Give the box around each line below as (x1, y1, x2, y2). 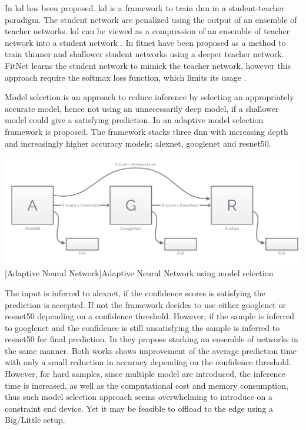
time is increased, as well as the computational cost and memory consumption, (5, 379, 288, 391)
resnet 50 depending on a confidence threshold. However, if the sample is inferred (5, 310, 295, 322)
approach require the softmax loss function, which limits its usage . (5, 71, 247, 83)
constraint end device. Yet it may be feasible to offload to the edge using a (5, 402, 274, 414)
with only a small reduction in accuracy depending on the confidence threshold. (5, 356, 291, 368)
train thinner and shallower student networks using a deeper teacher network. (5, 48, 284, 60)
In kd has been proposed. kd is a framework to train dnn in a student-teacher (5, 2, 285, 14)
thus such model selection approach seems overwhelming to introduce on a (5, 391, 273, 403)
